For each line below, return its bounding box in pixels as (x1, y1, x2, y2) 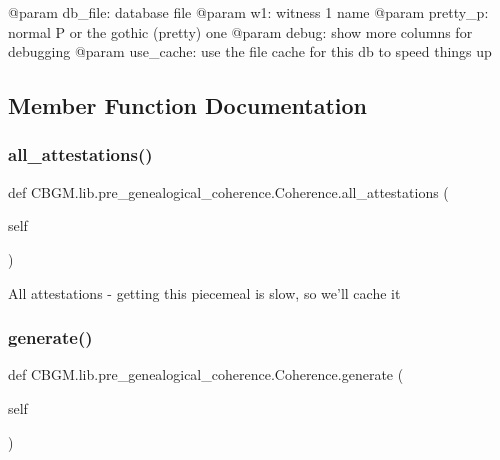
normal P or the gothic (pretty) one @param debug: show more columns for (8, 21, 473, 42)
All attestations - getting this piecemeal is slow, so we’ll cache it (8, 282, 401, 303)
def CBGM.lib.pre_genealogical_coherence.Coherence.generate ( (8, 364, 404, 385)
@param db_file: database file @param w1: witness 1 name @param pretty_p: (8, 2, 489, 22)
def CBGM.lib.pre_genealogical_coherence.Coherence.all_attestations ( (8, 181, 449, 202)
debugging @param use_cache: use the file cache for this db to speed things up (8, 41, 492, 62)
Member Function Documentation (8, 90, 368, 121)
